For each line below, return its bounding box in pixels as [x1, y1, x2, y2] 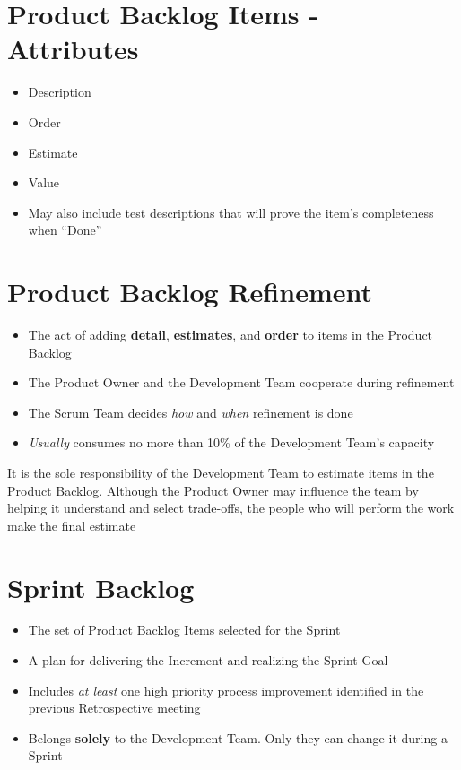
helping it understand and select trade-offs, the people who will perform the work [7, 498, 455, 517]
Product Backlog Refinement [7, 273, 372, 310]
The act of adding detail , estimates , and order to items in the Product [28, 325, 433, 343]
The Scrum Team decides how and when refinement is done [28, 402, 353, 421]
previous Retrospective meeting [28, 698, 201, 717]
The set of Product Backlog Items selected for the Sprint [28, 620, 341, 639]
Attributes [7, 30, 139, 67]
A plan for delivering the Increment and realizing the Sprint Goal [28, 651, 388, 670]
